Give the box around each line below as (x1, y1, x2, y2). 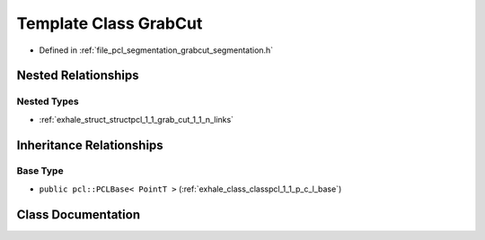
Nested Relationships (16, 68, 139, 83)
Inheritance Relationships (16, 137, 163, 152)
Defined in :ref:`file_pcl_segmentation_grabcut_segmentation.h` (39, 45, 274, 56)
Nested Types (16, 95, 80, 107)
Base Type (16, 165, 64, 177)
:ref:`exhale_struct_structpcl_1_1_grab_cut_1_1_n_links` (39, 114, 234, 124)
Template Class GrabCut (16, 13, 203, 33)
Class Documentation (16, 207, 141, 222)
